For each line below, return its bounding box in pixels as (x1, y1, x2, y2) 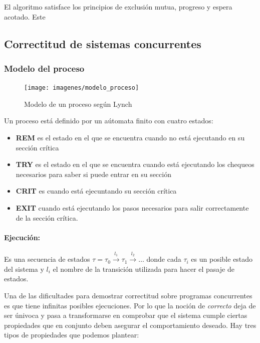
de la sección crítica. (16, 212, 78, 223)
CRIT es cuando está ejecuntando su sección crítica (16, 186, 177, 196)
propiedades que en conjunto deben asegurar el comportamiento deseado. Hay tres (4, 319, 256, 330)
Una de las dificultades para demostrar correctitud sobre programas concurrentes (4, 290, 252, 300)
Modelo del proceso (4, 62, 85, 74)
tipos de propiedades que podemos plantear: (4, 329, 139, 340)
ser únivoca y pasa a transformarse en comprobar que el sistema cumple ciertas (4, 310, 247, 320)
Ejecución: (4, 232, 41, 242)
